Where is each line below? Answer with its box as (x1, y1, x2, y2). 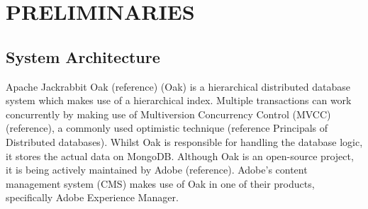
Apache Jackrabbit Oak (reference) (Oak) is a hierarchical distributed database (6, 79, 351, 94)
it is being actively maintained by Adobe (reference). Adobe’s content (6, 162, 308, 177)
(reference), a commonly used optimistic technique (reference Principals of (6, 120, 328, 135)
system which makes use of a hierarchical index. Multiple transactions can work (6, 93, 352, 108)
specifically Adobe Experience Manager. (6, 190, 179, 205)
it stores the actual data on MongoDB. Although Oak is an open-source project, (6, 148, 354, 163)
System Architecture (6, 45, 160, 67)
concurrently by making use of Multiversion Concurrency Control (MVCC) (6, 106, 331, 121)
